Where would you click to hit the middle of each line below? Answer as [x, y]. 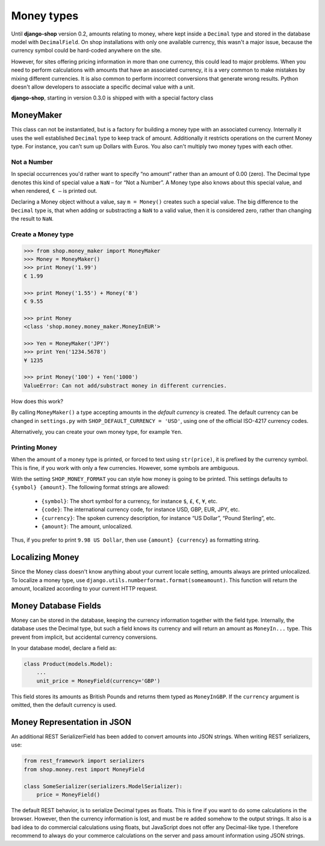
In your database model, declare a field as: [64, 648]
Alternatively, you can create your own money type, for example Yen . [97, 432]
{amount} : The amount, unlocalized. [87, 526]
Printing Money [34, 447]
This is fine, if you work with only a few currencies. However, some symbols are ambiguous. [125, 468]
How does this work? [37, 401]
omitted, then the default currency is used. [64, 705]
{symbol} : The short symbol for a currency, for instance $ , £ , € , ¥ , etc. [129, 501]
